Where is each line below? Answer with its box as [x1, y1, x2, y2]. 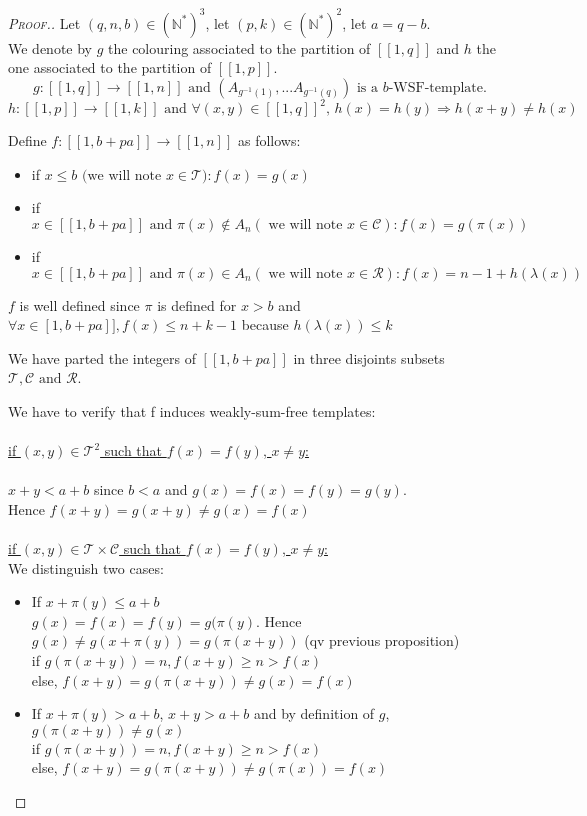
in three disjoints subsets [293, 347, 445, 368]
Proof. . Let [8, 12, 81, 33]
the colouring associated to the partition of [108, 37, 371, 58]
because [241, 314, 289, 335]
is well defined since [19, 294, 140, 315]
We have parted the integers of [8, 347, 196, 368]
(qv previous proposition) [304, 630, 460, 651]
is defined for [157, 294, 237, 315]
